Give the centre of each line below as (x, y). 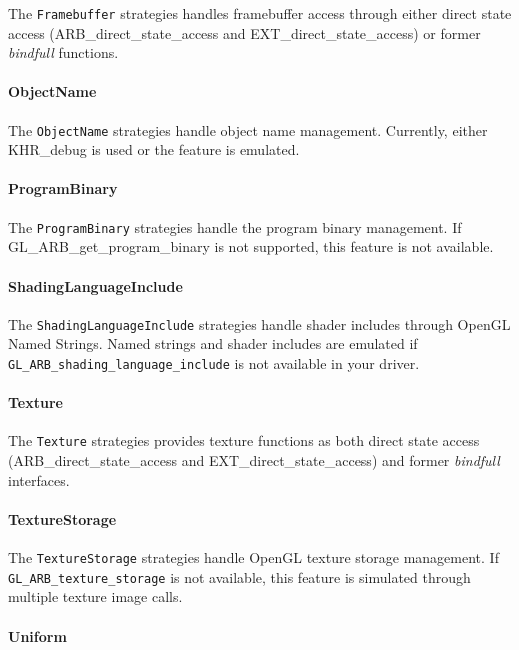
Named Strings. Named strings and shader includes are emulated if (213, 343)
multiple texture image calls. (95, 596)
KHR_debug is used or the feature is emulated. (154, 149)
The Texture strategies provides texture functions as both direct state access (244, 440)
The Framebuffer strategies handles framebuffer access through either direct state (260, 13)
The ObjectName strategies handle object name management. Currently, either (248, 129)
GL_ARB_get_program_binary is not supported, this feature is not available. (251, 246)
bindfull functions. (63, 52)
